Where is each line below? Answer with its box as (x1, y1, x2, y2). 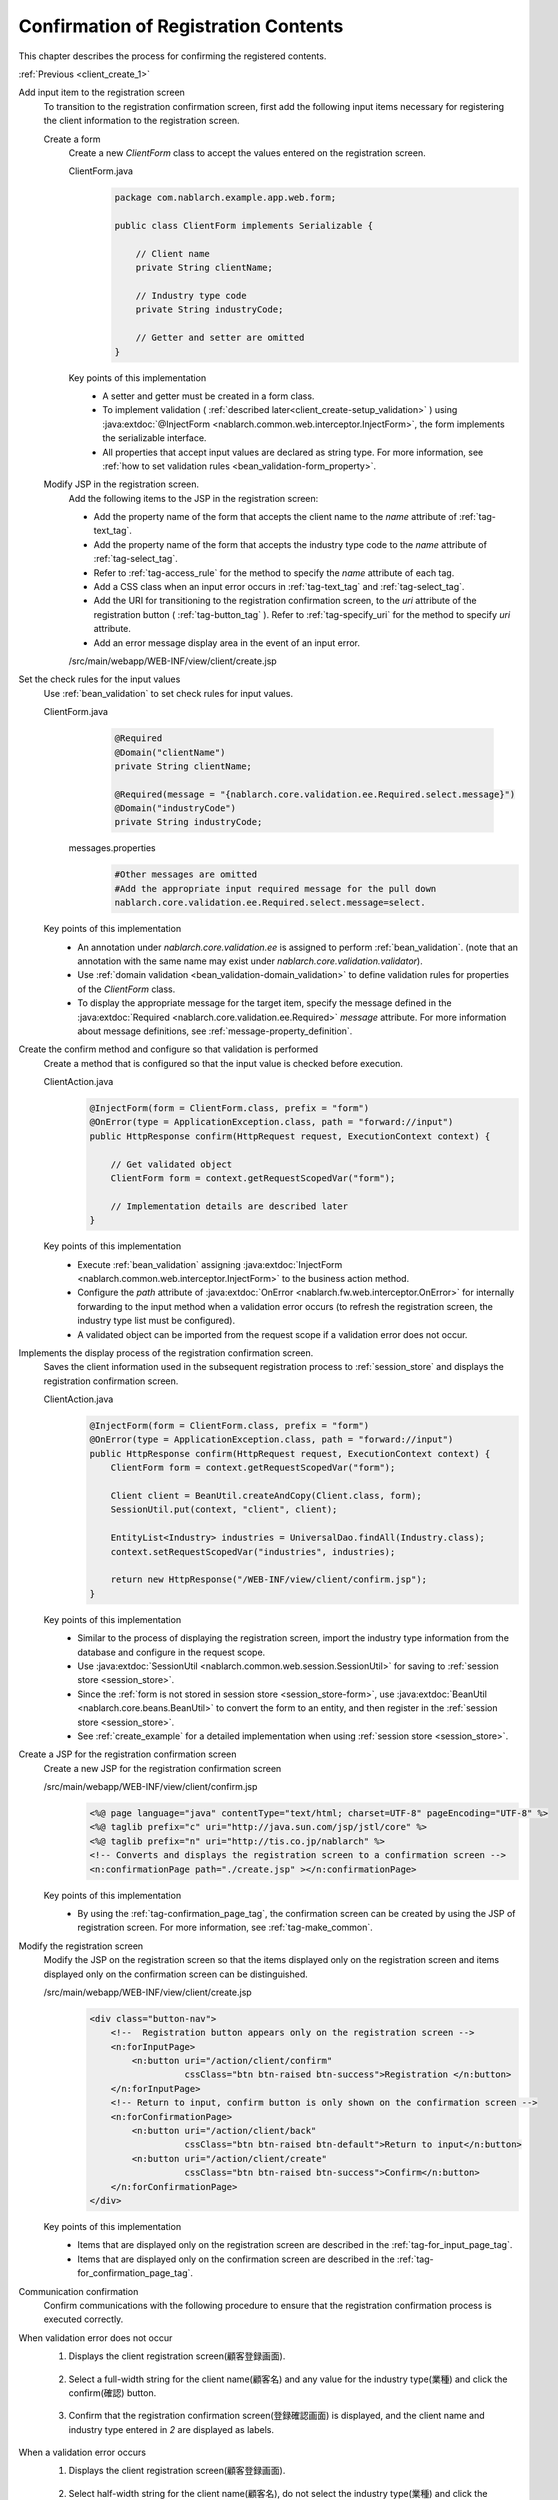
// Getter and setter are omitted (135, 332, 305, 344)
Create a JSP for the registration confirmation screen (18, 1748, 237, 1760)
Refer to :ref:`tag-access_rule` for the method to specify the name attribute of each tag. (93, 566, 455, 579)
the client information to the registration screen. (43, 115, 240, 127)
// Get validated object (110, 1158, 233, 1170)
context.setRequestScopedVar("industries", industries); (110, 1546, 396, 1557)
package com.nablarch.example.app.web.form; (114, 192, 337, 204)
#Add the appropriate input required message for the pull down (114, 883, 437, 894)
